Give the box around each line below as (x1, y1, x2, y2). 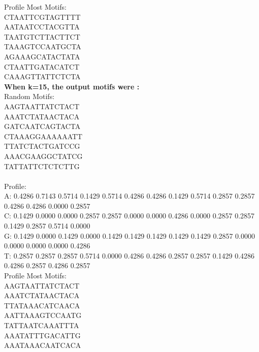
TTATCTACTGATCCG (4, 141, 80, 151)
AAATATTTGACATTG (4, 330, 81, 340)
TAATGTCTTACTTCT (4, 31, 80, 42)
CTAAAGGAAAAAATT (4, 131, 83, 141)
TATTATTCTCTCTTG (4, 161, 80, 171)
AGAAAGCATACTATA (4, 51, 80, 61)
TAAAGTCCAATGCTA (4, 41, 81, 52)
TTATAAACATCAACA (4, 300, 80, 310)
